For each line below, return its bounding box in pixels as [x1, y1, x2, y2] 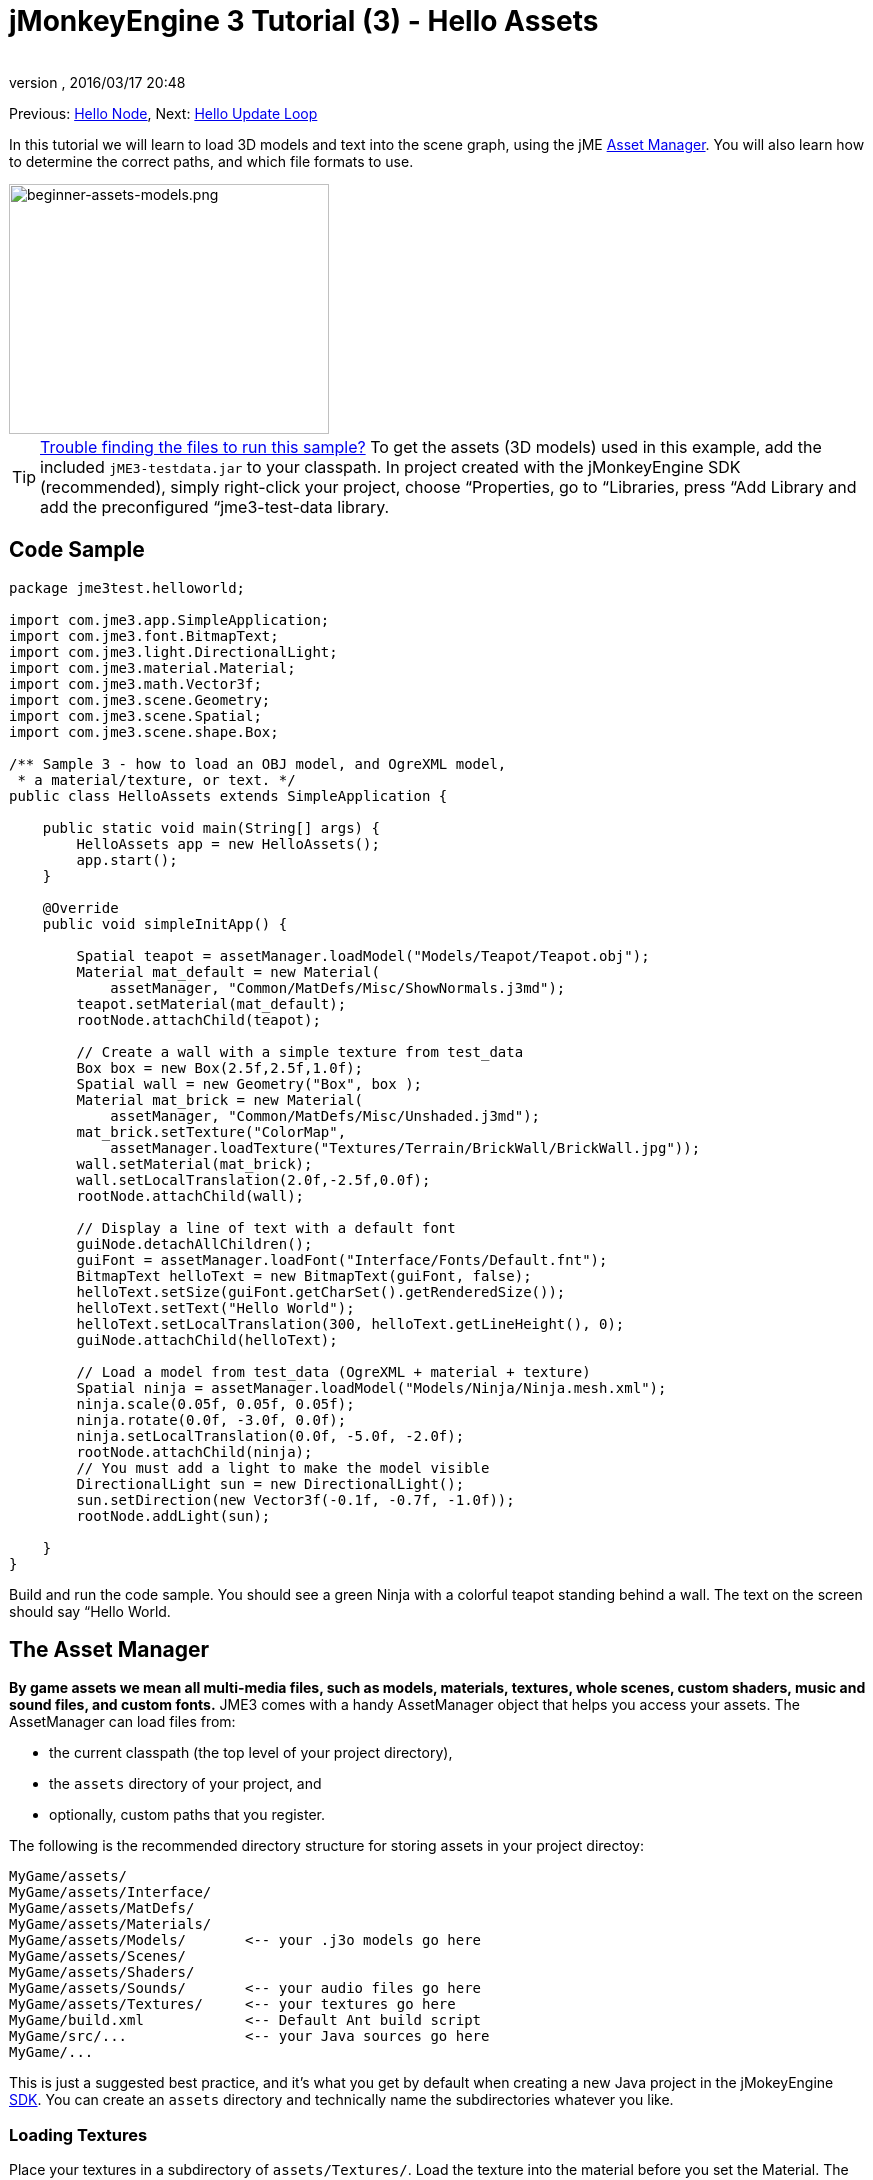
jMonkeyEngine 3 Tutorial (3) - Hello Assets [9, 4, 599, 38]
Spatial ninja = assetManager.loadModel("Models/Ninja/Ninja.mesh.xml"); [76, 1379, 667, 1396]
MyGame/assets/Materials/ [9, 1916, 212, 1933]
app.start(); [76, 851, 178, 868]
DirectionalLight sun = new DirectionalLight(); [76, 1475, 465, 1492]
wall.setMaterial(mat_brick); [76, 1155, 313, 1172]
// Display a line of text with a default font [76, 1219, 456, 1236]
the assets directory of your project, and [49, 1775, 322, 1793]
